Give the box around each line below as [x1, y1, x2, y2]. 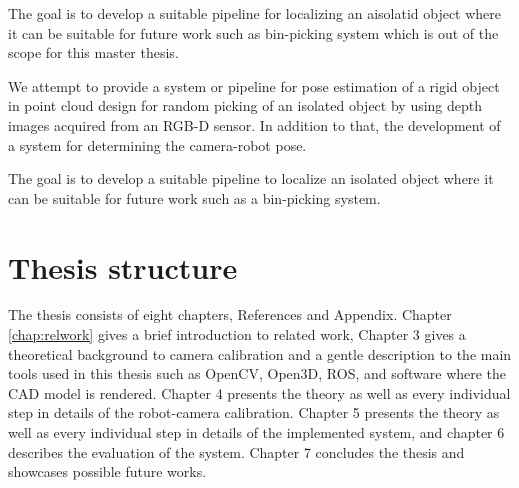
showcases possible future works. [8, 461, 207, 482]
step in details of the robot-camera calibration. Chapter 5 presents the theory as [8, 402, 500, 423]
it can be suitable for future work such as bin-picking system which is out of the [8, 22, 499, 43]
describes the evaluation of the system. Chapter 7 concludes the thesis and [8, 441, 465, 462]
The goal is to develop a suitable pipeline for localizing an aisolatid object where [8, 3, 502, 23]
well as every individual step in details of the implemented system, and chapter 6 [8, 422, 505, 443]
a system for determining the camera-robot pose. [8, 134, 307, 155]
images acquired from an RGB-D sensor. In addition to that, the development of [8, 114, 501, 135]
